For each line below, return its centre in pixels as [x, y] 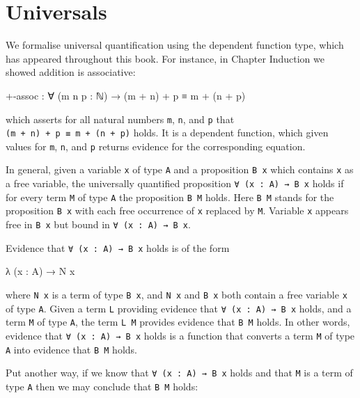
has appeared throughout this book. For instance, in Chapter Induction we [165, 58]
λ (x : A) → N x [40, 271]
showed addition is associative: [71, 72]
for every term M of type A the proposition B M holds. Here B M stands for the [170, 197]
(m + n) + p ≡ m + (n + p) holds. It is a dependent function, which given [167, 133]
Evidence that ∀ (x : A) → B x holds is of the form [118, 247]
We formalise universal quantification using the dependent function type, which [175, 45]
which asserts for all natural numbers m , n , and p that [120, 119]
